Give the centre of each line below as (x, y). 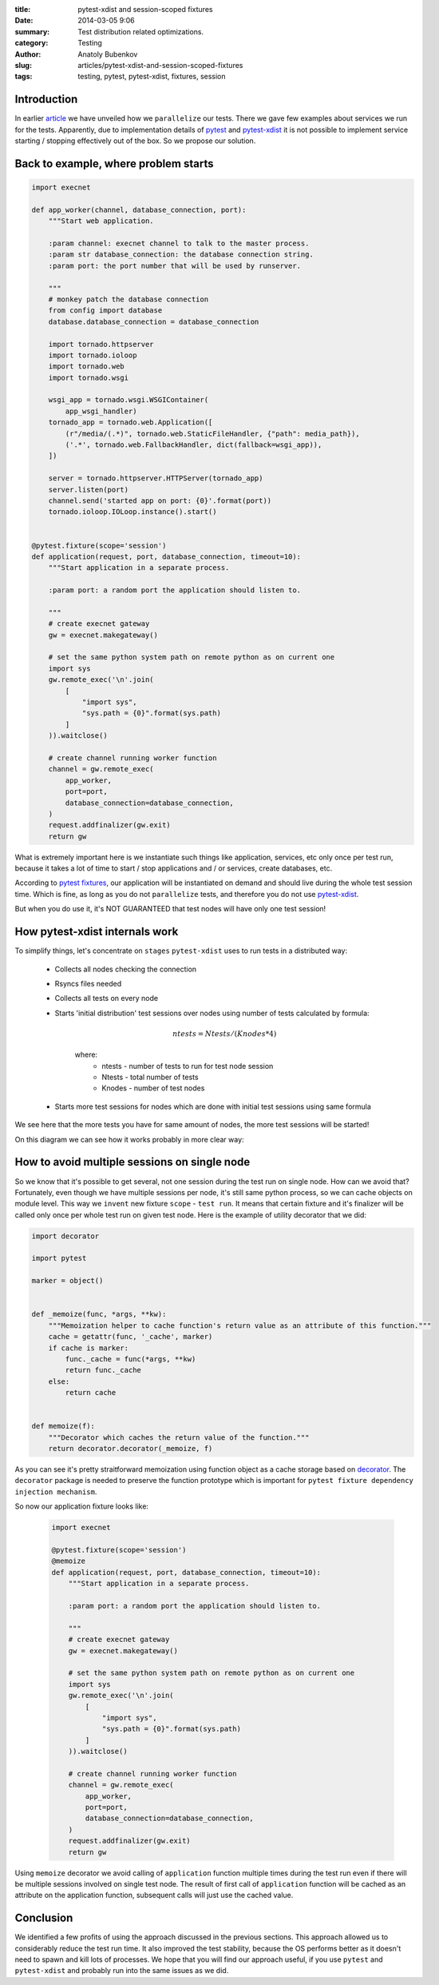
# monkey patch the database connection (129, 299)
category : (32, 43)
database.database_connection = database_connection (154, 321)
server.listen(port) (89, 489)
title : (23, 9)
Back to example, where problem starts (114, 163)
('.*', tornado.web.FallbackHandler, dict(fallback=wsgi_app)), (194, 445)
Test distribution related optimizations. (140, 31)
